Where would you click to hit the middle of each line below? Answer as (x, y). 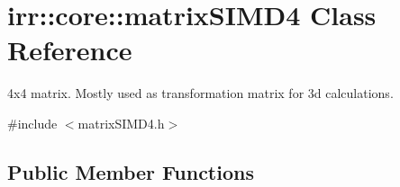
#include (32, 123)
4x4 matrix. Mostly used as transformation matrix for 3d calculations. (200, 93)
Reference (70, 50)
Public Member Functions (131, 171)
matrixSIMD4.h (121, 123)
